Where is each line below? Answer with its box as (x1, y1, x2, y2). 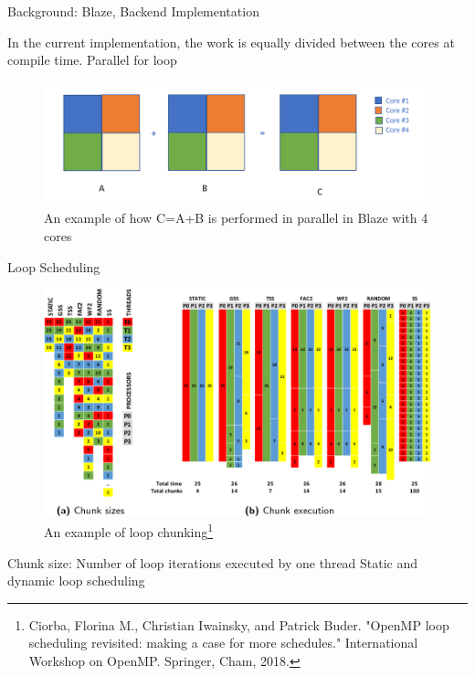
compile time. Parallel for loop (7, 50, 177, 69)
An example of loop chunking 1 (44, 520, 214, 541)
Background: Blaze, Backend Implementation (7, 2, 259, 20)
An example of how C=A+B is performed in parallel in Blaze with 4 (44, 208, 428, 227)
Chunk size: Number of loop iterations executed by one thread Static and (7, 553, 418, 572)
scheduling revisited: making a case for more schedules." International (28, 633, 418, 652)
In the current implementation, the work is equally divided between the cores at (7, 32, 455, 51)
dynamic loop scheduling (7, 571, 145, 590)
